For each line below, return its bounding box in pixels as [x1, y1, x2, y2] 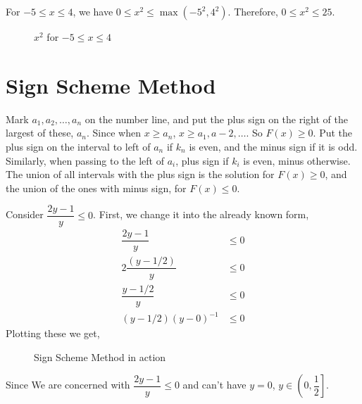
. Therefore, [227, 4, 278, 18]
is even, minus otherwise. [243, 153, 351, 168]
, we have [73, 4, 113, 18]
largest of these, [6, 125, 74, 140]
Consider [6, 207, 44, 222]
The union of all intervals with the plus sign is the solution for [6, 167, 275, 182]
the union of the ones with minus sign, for [6, 180, 187, 195]
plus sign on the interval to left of [6, 139, 151, 153]
